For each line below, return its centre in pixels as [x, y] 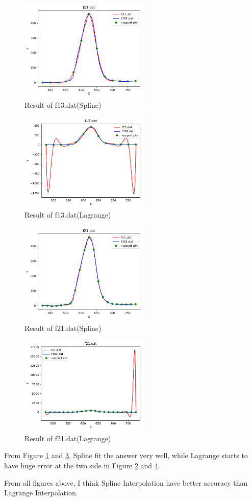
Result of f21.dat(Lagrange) [68, 438]
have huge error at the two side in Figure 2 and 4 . [82, 466]
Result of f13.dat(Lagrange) [68, 215]
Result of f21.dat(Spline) [63, 328]
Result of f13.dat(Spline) [63, 104]
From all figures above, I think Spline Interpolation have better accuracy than [126, 482]
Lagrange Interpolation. [41, 493]
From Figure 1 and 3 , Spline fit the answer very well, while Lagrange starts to [126, 455]
